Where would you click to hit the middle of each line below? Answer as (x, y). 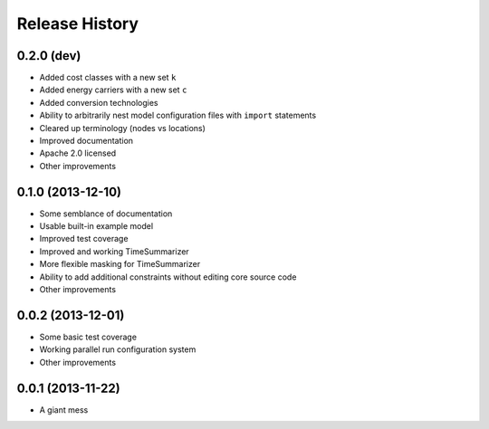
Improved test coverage (84, 239)
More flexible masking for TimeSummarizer (120, 264)
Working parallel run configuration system (118, 349)
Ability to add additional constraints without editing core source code (168, 277)
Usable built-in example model (96, 226)
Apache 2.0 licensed (78, 153)
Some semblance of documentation (106, 214)
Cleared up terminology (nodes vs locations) (122, 128)
